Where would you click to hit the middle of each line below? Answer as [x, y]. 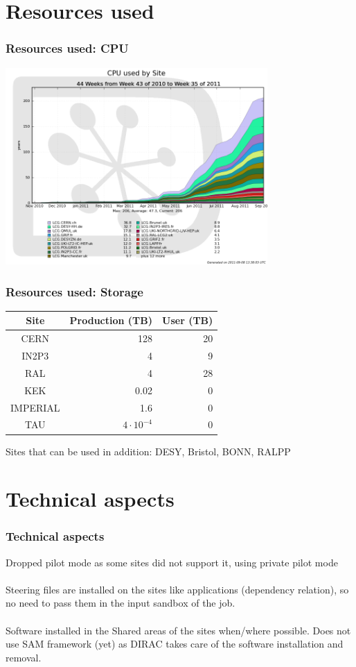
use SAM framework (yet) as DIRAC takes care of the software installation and [175, 644]
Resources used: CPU [67, 48]
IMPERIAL [35, 407]
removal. [24, 657]
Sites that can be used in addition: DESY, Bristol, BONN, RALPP [148, 451]
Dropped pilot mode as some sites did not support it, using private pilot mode [172, 562]
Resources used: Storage [74, 291]
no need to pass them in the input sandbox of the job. [121, 603]
